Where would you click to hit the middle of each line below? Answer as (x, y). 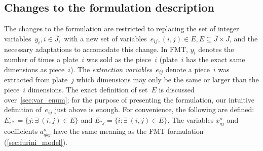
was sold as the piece (119, 59)
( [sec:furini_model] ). (36, 142)
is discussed (177, 90)
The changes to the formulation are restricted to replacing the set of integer (122, 29)
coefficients (21, 131)
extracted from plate (36, 80)
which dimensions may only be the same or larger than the (167, 80)
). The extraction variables (111, 69)
